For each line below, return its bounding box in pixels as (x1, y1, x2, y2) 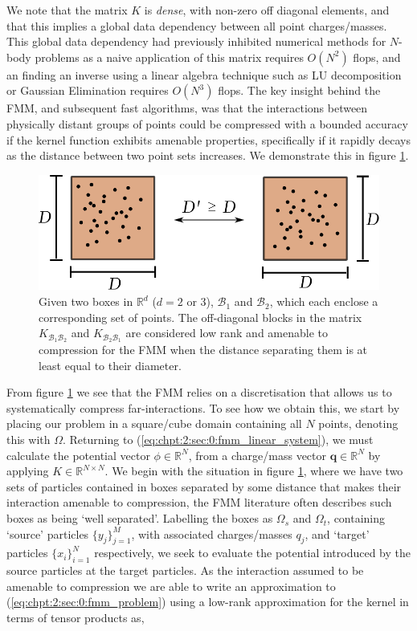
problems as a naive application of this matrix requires (35, 48, 304, 65)
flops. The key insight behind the (218, 82, 381, 99)
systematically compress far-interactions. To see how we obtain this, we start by (6, 399, 400, 416)
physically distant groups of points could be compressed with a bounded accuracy (6, 115, 408, 132)
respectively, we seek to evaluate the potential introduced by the (94, 544, 411, 561)
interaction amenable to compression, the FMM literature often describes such (6, 494, 392, 511)
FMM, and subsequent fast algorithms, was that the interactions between (6, 100, 368, 116)
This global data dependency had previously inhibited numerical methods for (6, 33, 386, 50)
